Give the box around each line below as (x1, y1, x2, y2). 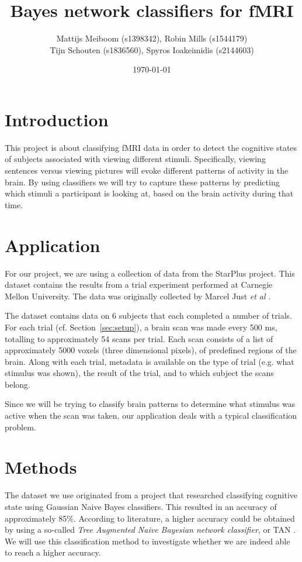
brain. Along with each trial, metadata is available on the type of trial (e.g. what (5, 355, 294, 367)
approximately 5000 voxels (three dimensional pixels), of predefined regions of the (5, 344, 297, 356)
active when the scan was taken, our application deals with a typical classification (5, 409, 297, 422)
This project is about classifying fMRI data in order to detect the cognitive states (5, 141, 297, 153)
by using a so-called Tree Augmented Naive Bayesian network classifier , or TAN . (5, 523, 296, 536)
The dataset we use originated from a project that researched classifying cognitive (5, 489, 298, 501)
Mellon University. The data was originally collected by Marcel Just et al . (5, 289, 271, 302)
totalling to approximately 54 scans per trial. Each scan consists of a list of (5, 332, 273, 344)
